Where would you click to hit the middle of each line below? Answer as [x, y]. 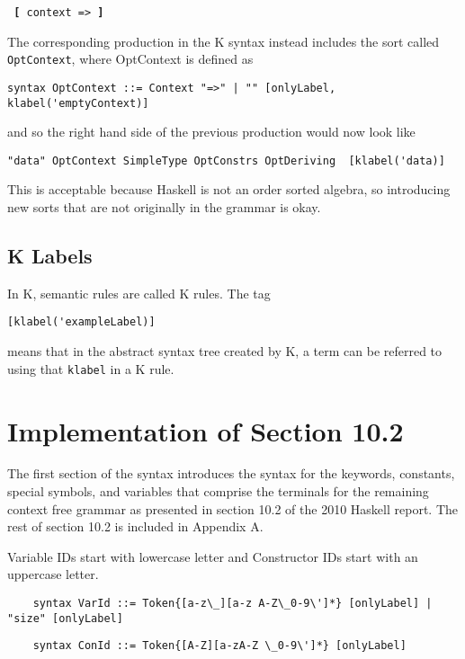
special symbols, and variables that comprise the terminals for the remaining [218, 491]
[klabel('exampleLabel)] [81, 322]
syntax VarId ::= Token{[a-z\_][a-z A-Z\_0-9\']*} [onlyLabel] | [232, 604]
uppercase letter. [53, 574]
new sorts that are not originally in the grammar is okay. [164, 207]
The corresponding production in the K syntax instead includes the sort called [224, 41]
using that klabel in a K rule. [91, 368]
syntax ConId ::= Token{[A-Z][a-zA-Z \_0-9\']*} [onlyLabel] [219, 646]
